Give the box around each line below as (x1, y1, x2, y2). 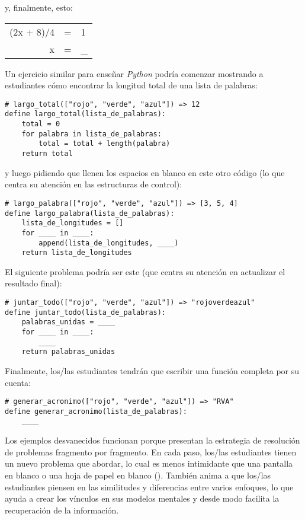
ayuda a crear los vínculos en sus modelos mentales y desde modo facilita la (5, 492, 280, 505)
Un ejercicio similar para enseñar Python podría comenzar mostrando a (5, 67, 264, 79)
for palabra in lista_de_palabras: (21, 129, 162, 138)
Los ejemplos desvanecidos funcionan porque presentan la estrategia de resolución (5, 434, 300, 446)
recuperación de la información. (5, 503, 119, 516)
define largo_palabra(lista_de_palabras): (5, 209, 175, 218)
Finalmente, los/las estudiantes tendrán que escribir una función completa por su (5, 364, 300, 377)
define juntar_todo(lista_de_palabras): (5, 308, 166, 317)
